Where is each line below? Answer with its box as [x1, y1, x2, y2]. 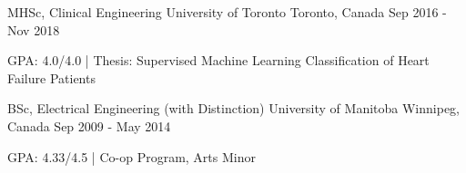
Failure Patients [7, 68, 96, 87]
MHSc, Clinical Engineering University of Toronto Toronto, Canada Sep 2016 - [7, 3, 447, 21]
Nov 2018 [7, 20, 60, 39]
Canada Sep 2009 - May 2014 [7, 116, 171, 135]
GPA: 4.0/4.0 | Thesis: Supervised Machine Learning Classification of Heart [7, 51, 430, 70]
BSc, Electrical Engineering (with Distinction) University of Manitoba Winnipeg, [7, 99, 460, 118]
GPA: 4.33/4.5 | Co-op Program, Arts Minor [7, 147, 256, 166]
